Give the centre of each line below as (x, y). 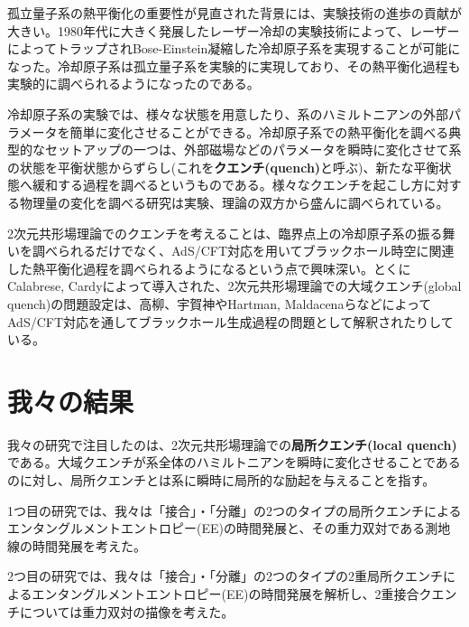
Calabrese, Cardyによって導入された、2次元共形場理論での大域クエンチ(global (234, 286)
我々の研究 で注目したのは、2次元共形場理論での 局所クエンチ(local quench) (232, 444)
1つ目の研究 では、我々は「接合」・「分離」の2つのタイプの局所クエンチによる (234, 510)
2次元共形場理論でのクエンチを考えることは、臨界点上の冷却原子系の (212, 233)
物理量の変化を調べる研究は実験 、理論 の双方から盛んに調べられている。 (234, 202)
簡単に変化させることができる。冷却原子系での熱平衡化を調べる (259, 131)
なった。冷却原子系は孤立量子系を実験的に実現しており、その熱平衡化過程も (234, 66)
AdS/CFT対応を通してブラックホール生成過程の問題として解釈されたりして (230, 321)
